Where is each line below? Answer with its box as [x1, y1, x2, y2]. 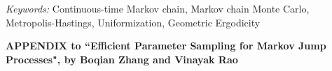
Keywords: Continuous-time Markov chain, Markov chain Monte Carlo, [6, 1, 310, 15]
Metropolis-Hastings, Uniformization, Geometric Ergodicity [6, 15, 261, 29]
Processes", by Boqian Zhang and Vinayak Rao [6, 52, 238, 66]
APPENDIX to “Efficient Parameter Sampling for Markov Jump [6, 38, 326, 53]
